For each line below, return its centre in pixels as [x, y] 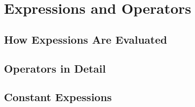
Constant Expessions [58, 97]
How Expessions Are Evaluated [86, 39]
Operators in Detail [55, 68]
